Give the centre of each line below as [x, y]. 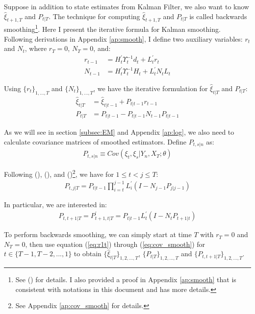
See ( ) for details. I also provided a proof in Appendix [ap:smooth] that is [126, 279]
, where [36, 48]
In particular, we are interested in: [55, 204]
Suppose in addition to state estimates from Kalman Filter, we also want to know [127, 6]
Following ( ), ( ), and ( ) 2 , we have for [59, 173]
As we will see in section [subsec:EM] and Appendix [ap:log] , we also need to [119, 132]
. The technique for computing [94, 16]
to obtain [88, 254]
